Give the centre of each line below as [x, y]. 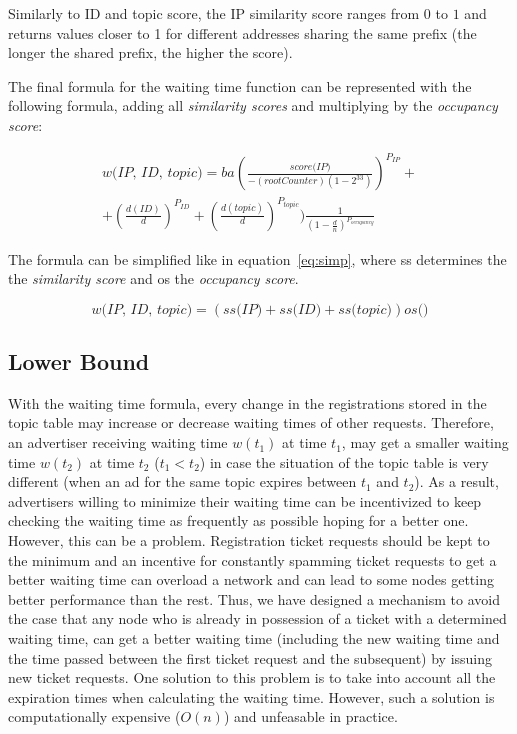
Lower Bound [79, 361]
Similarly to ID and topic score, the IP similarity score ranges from [214, 13]
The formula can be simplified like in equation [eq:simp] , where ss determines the [257, 258]
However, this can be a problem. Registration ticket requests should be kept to [249, 540]
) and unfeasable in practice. [310, 716]
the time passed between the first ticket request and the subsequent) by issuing [250, 657]
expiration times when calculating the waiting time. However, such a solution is [251, 696]
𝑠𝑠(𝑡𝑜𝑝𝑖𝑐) [365, 309]
